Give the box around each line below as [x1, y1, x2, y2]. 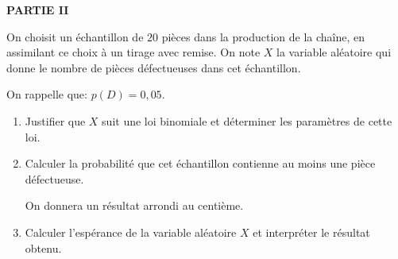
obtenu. [25, 239, 62, 256]
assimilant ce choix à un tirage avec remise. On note [6, 44, 261, 60]
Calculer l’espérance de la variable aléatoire [25, 223, 237, 240]
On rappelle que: [6, 86, 87, 102]
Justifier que [25, 112, 86, 129]
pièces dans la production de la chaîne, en [161, 28, 365, 44]
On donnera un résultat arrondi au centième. [25, 197, 244, 214]
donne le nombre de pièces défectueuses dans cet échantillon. [6, 59, 301, 75]
